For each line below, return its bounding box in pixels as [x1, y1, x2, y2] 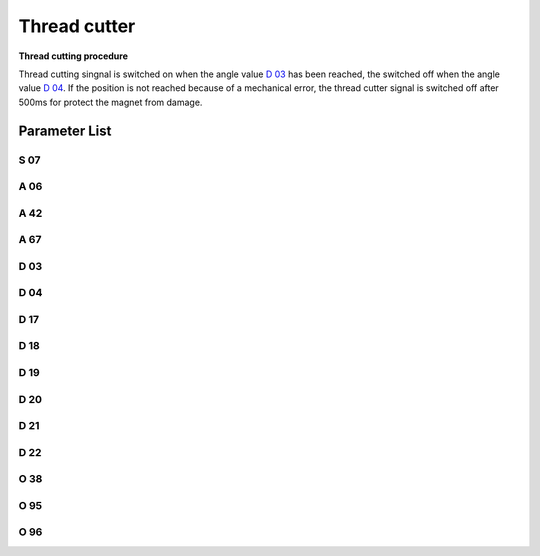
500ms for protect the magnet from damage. [18, 96, 203, 108]
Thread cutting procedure [18, 50, 129, 62]
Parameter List [18, 122, 112, 139]
